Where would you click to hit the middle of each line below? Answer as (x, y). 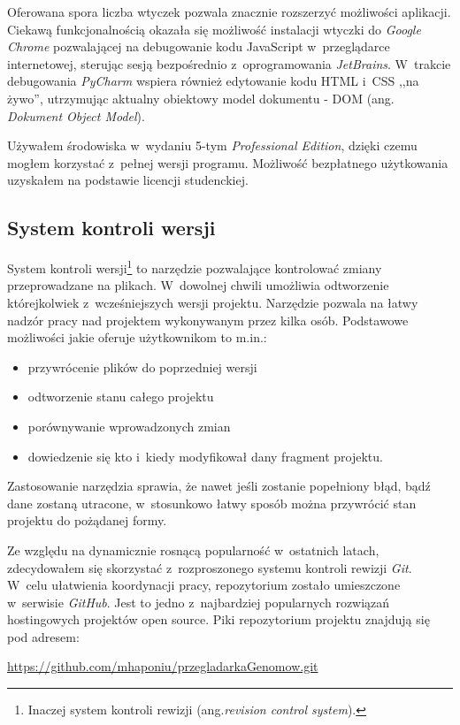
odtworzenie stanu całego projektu (121, 397)
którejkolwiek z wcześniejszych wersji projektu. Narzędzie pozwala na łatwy (213, 302)
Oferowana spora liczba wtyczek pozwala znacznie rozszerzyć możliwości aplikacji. (229, 11)
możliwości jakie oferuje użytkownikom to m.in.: (137, 337)
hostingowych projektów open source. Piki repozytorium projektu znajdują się (218, 619)
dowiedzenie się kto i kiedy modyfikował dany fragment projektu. (205, 456)
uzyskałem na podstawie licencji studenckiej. (128, 180)
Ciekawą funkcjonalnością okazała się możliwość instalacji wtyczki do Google (214, 29)
